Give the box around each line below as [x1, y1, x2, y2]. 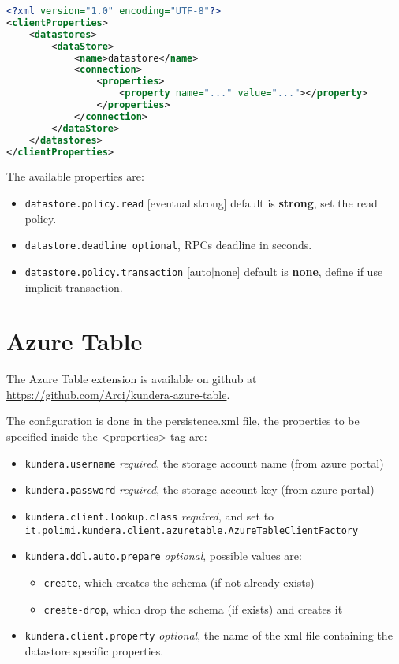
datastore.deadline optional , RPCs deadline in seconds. [24, 237, 312, 253]
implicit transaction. [24, 278, 123, 295]
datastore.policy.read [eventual [24, 194, 191, 211]
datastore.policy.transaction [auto [24, 263, 212, 279]
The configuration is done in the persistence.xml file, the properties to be [6, 412, 360, 429]
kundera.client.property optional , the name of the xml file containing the [24, 627, 393, 643]
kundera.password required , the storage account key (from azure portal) [24, 481, 375, 498]
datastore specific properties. [24, 642, 164, 658]
